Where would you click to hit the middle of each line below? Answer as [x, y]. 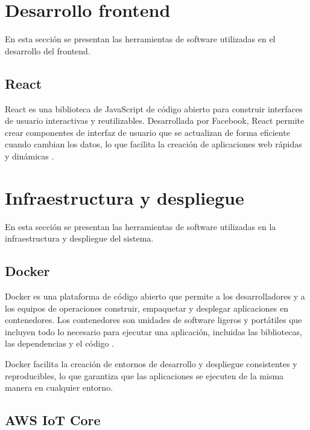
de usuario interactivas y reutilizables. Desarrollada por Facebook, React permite [155, 120]
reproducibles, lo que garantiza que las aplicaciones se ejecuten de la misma [144, 375]
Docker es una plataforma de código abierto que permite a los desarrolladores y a [155, 296]
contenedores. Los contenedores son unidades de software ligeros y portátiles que [153, 320]
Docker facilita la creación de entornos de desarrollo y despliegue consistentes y [151, 363]
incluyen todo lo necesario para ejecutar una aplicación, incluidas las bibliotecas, [153, 331]
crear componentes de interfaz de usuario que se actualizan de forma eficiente [147, 132]
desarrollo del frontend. [48, 50]
